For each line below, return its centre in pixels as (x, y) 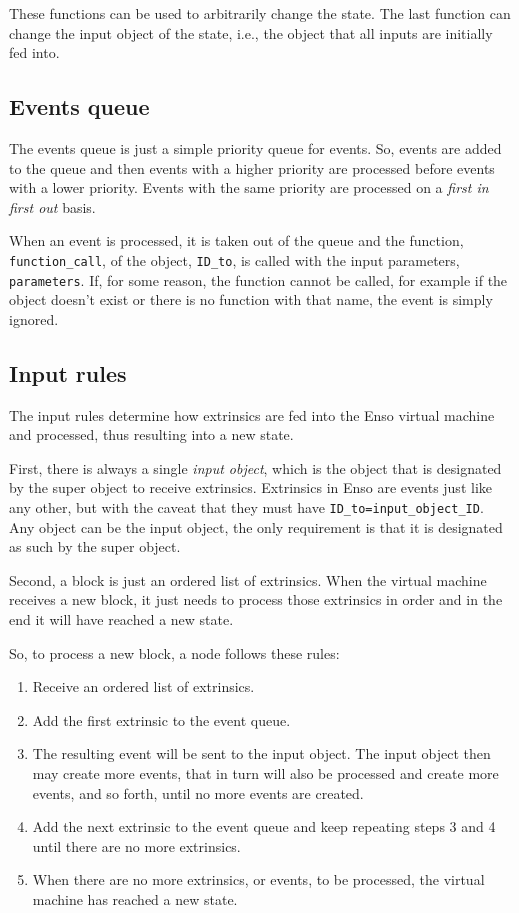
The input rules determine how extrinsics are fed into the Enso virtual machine (252, 414)
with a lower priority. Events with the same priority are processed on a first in (249, 187)
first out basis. (52, 206)
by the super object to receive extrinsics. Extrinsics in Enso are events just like (250, 487)
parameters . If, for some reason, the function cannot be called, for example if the (258, 279)
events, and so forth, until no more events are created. (198, 792)
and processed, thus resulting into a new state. (151, 434)
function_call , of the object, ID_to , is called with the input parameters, (234, 259)
